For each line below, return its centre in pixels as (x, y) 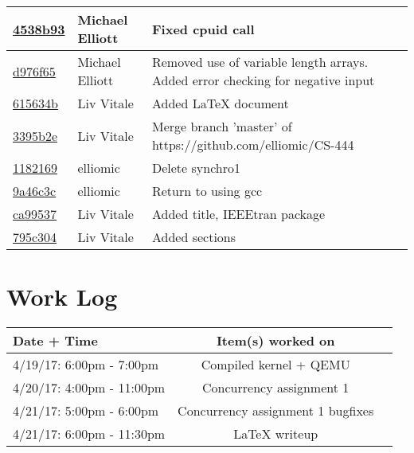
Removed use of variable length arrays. (260, 62)
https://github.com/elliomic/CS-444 (253, 144)
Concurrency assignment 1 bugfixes (276, 411)
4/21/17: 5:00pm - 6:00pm (86, 411)
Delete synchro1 (196, 168)
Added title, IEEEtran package (238, 214)
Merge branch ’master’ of (222, 126)
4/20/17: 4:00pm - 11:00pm (89, 388)
